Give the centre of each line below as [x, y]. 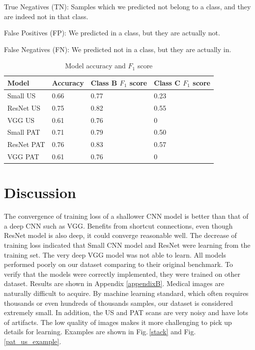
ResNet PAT [26, 144]
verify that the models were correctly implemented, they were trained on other [122, 274]
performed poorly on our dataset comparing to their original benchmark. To [118, 264]
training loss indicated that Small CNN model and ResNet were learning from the [127, 245]
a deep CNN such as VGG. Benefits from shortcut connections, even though [118, 225]
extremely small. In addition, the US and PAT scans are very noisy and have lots [126, 312]
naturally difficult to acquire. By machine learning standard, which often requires [126, 293]
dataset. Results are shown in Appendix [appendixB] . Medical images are [114, 283]
